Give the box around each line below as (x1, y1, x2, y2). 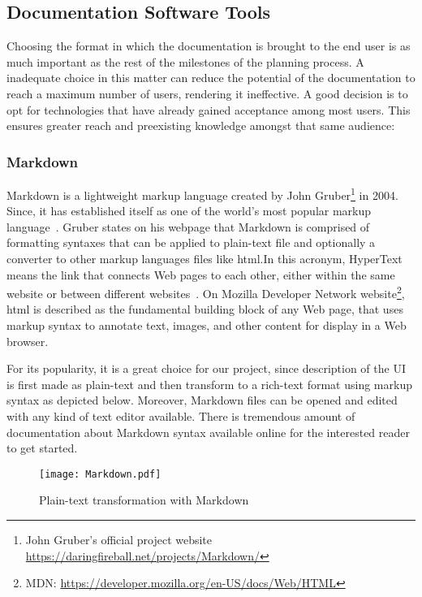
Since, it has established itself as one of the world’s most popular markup (6, 202, 372, 219)
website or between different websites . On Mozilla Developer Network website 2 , (6, 283, 405, 301)
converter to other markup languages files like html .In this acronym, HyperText (6, 250, 403, 267)
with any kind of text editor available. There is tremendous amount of (6, 408, 355, 425)
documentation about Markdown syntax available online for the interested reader (6, 423, 410, 440)
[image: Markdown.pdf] (39, 468, 161, 480)
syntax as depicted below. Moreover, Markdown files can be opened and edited (6, 392, 398, 409)
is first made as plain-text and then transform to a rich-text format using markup (6, 375, 412, 392)
